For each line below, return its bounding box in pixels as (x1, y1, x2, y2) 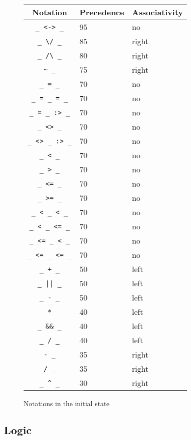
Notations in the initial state (24, 398, 109, 408)
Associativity (132, 6, 183, 18)
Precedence (80, 6, 124, 18)
